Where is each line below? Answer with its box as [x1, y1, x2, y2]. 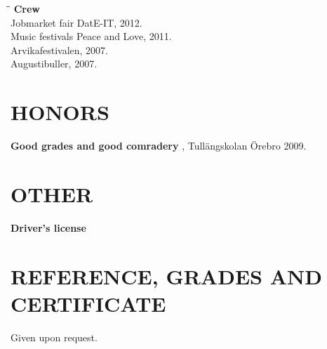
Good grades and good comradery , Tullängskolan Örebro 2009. [11, 138, 307, 153]
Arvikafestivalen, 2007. [11, 42, 108, 57]
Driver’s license [11, 220, 86, 235]
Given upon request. [11, 329, 98, 344]
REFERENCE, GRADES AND [11, 261, 322, 290]
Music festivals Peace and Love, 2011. [11, 29, 172, 44]
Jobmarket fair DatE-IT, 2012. [11, 15, 142, 29]
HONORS [11, 98, 109, 126]
